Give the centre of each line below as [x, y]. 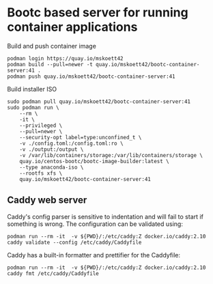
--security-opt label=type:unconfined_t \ [81, 137]
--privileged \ [41, 125]
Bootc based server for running [98, 13]
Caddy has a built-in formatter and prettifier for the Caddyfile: [94, 255]
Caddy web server [47, 200]
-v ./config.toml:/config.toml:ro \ [72, 143]
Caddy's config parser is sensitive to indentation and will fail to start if [105, 216]
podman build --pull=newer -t [50, 64]
